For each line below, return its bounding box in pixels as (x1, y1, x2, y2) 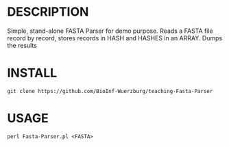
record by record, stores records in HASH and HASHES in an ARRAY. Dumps (7, 34, 223, 42)
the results (7, 41, 38, 49)
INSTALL (7, 66, 58, 81)
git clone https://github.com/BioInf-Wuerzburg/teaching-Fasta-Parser (7, 88, 213, 94)
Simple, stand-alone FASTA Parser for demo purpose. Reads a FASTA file (7, 27, 214, 35)
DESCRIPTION (7, 4, 89, 20)
